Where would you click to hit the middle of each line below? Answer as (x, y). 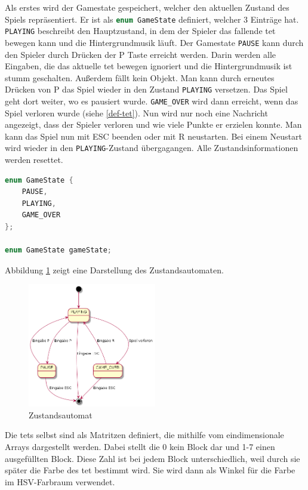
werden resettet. (34, 160)
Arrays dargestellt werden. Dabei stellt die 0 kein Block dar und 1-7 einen (140, 446)
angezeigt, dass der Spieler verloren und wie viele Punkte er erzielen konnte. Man (153, 124)
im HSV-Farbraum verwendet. (60, 481)
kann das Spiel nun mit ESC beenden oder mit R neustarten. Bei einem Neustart (153, 136)
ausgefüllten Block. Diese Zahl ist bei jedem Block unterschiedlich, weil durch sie (153, 458)
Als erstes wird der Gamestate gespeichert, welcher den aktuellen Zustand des (147, 7)
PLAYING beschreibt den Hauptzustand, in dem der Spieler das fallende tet (140, 31)
